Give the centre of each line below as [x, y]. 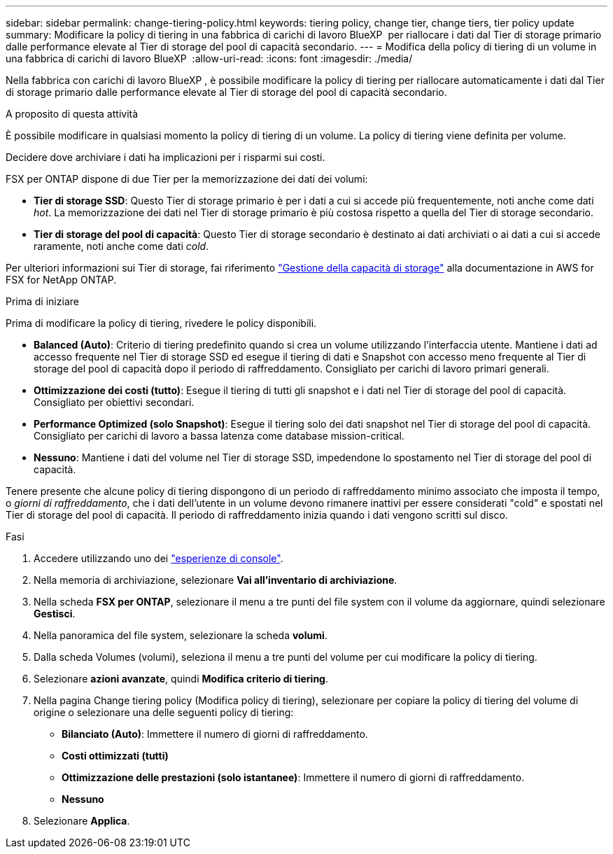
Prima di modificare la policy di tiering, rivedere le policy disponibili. [161, 323]
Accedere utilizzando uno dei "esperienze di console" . [158, 558]
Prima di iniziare [42, 301]
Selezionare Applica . [82, 821]
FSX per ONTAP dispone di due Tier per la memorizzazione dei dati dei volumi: [187, 179]
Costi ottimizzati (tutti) [115, 756]
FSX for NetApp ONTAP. [61, 280]
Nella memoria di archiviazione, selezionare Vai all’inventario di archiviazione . [216, 580]
